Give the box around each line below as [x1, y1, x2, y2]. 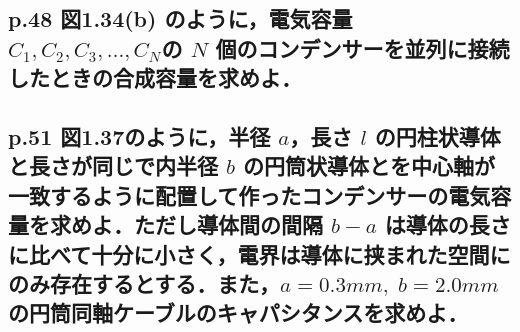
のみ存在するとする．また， [8, 267, 280, 298]
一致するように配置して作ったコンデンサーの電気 [8, 179, 491, 210]
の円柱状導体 [374, 120, 501, 151]
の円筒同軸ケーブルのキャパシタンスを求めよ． [8, 297, 469, 328]
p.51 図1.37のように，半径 [8, 120, 271, 151]
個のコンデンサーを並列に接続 [215, 32, 510, 63]
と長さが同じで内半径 [8, 150, 218, 181]
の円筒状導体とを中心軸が [243, 150, 496, 181]
